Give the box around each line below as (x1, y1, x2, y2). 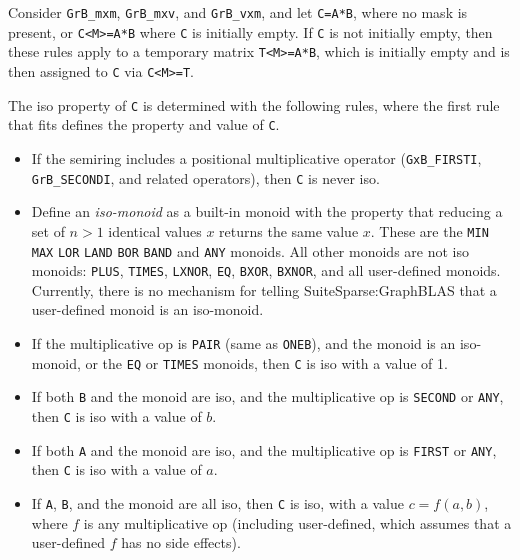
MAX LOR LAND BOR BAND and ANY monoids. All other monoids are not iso (31, 240, 469, 261)
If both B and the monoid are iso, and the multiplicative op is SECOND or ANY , (31, 386, 504, 407)
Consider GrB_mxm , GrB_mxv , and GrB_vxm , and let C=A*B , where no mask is (8, 2, 468, 22)
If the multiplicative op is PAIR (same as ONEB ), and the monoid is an (31, 333, 456, 353)
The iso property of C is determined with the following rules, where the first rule (8, 94, 500, 115)
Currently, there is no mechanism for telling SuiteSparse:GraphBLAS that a (31, 279, 497, 300)
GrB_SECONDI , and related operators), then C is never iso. (31, 167, 380, 188)
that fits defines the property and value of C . (8, 114, 280, 135)
